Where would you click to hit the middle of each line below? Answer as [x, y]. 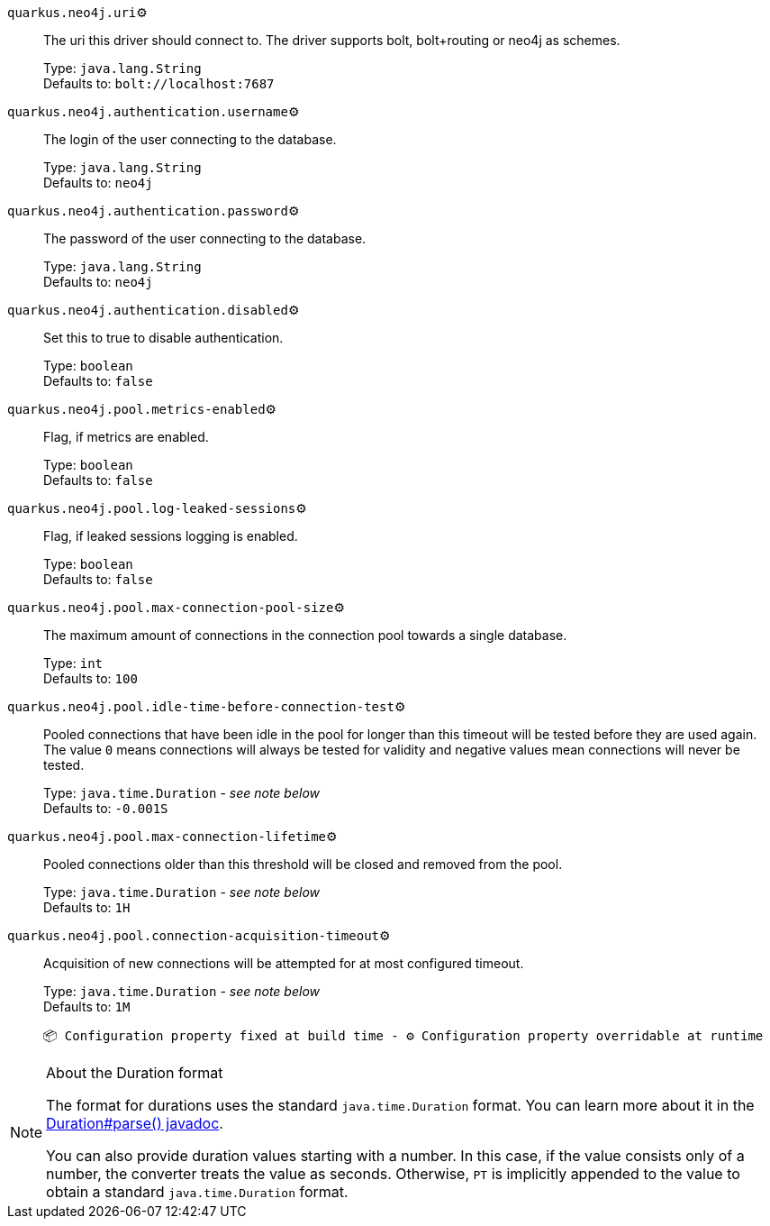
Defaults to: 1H [87, 907]
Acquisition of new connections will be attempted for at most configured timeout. [284, 963]
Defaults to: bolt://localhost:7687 [159, 83]
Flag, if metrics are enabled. [126, 437]
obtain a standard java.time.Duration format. [197, 1192]
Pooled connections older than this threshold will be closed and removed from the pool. [303, 864]
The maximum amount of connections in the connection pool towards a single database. [305, 635]
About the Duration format [135, 1073]
